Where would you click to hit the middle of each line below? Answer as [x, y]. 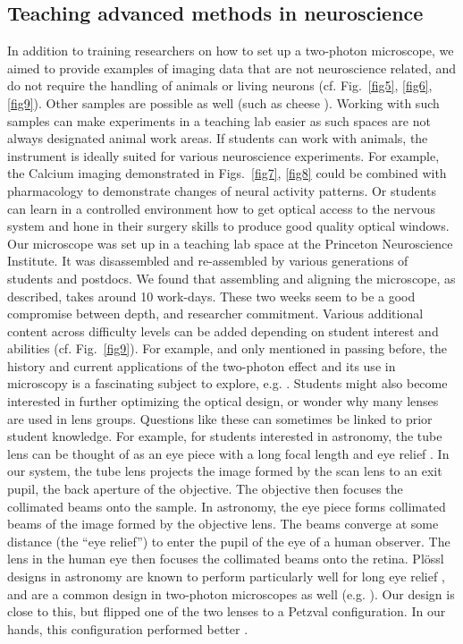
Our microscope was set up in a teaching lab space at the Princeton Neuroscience [230, 243]
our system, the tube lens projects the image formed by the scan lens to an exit [225, 471]
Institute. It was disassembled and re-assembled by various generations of [208, 261]
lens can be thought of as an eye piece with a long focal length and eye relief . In [228, 453]
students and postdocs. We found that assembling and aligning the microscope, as [231, 278]
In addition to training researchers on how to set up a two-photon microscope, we [231, 51]
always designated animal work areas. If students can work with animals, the [218, 138]
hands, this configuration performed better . [128, 628]
